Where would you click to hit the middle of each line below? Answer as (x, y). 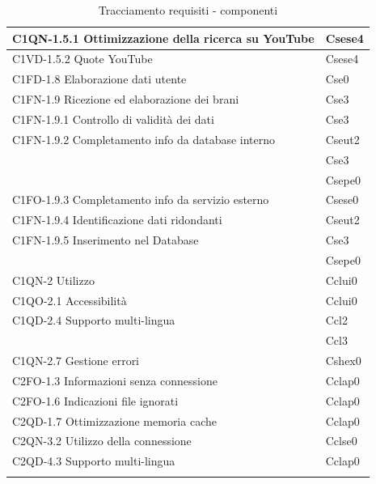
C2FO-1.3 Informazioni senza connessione (115, 380)
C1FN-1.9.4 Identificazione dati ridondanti (117, 220)
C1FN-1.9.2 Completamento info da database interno (144, 139)
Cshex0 (343, 361)
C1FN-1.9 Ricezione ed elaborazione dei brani (126, 99)
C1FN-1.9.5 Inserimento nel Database (106, 240)
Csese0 (342, 200)
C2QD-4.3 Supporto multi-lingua (94, 461)
